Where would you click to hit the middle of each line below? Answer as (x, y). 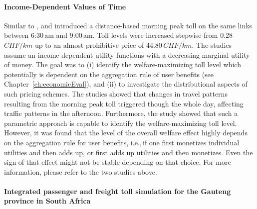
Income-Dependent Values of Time (65, 6)
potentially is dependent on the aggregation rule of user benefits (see (109, 74)
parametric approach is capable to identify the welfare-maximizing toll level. (121, 123)
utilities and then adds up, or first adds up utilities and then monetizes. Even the (128, 152)
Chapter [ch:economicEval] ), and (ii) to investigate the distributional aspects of (126, 84)
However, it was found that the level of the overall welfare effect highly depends (126, 133)
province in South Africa (47, 201)
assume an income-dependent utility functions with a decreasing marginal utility (127, 54)
